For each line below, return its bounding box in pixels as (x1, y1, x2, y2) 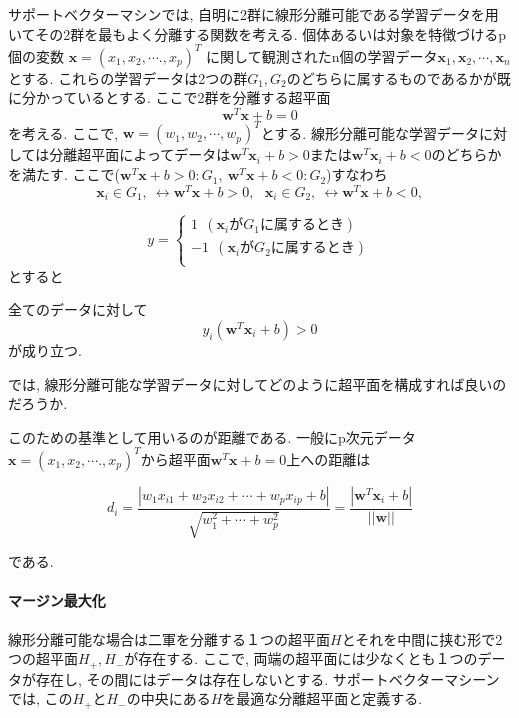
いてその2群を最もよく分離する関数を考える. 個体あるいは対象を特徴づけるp (8, 23, 507, 44)
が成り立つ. (8, 339, 82, 360)
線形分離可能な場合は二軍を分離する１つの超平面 (8, 628, 330, 649)
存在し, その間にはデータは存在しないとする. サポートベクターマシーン (35, 668, 500, 689)
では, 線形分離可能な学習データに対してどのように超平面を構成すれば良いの (8, 373, 507, 394)
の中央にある (126, 688, 211, 709)
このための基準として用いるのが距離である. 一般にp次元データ (8, 426, 416, 447)
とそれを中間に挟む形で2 (341, 628, 503, 649)
